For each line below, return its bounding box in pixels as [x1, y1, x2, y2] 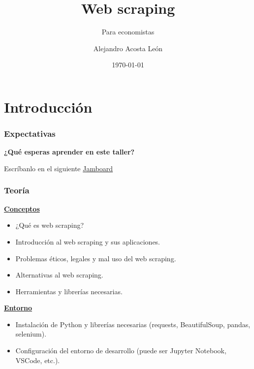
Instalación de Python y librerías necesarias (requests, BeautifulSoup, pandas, [15, 319, 251, 329]
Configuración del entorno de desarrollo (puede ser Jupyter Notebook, [15, 345, 226, 356]
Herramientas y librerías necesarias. [15, 286, 123, 296]
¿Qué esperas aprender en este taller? [4, 147, 135, 157]
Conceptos [4, 203, 40, 214]
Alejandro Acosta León [93, 43, 163, 53]
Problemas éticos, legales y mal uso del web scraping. [15, 253, 176, 263]
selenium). [15, 329, 47, 339]
